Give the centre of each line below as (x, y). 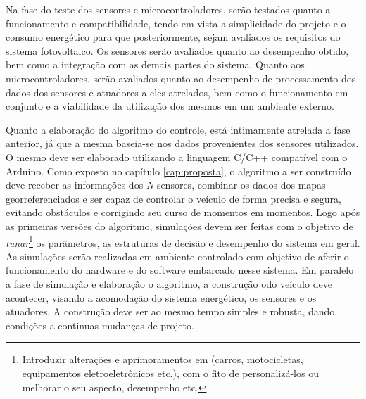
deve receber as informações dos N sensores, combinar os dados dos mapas (166, 185)
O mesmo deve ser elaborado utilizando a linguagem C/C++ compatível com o (177, 157)
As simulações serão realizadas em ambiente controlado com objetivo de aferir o (177, 256)
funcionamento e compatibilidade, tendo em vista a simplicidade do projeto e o (176, 23)
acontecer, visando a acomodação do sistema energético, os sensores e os (161, 297)
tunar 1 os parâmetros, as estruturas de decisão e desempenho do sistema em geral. (183, 241)
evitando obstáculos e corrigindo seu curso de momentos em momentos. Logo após (183, 212)
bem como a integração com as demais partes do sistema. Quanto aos (155, 64)
